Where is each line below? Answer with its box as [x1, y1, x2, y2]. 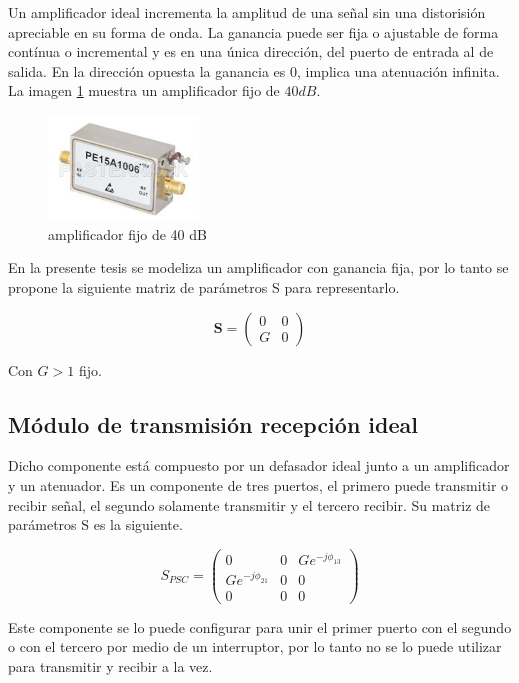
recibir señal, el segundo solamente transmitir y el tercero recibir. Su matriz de [8, 494, 491, 515]
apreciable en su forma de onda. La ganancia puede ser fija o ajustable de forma [8, 21, 499, 42]
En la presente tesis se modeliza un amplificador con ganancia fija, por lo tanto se [8, 257, 509, 278]
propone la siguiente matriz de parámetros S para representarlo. [8, 277, 400, 298]
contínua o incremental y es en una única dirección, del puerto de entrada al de [8, 41, 494, 62]
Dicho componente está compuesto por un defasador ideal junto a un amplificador [8, 455, 510, 476]
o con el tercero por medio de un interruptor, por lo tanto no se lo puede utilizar [8, 636, 502, 657]
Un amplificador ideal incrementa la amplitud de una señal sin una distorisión [8, 2, 486, 22]
